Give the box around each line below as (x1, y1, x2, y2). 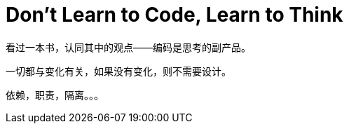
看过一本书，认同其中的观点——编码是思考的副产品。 (6, 41, 251, 53)
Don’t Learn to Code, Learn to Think (6, 3, 343, 27)
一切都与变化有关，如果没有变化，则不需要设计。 (6, 64, 231, 77)
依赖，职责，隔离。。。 (6, 88, 104, 101)
